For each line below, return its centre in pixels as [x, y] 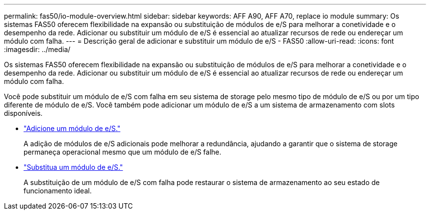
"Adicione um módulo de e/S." [72, 128]
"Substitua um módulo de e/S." [73, 167]
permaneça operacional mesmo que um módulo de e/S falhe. [122, 152]
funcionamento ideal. [58, 191]
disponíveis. [23, 113]
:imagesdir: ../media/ [37, 49]
